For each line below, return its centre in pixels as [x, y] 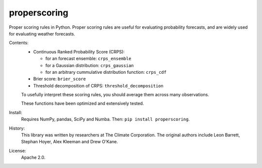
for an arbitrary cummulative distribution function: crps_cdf [106, 72]
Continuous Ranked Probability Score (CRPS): [79, 51]
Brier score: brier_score [59, 79]
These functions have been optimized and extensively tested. [82, 103]
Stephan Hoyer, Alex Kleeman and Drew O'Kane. [70, 142]
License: [17, 151]
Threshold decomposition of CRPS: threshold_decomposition [98, 85]
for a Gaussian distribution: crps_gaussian [90, 65]
